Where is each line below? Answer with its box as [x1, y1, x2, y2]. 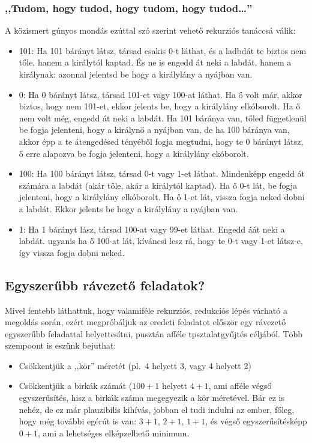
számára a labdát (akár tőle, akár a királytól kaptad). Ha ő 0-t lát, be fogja [19, 179, 298, 191]
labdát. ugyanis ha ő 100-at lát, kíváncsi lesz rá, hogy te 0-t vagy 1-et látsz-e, [19, 234, 303, 247]
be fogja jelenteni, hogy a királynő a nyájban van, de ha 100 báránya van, [19, 123, 290, 136]
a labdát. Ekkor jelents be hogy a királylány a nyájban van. [19, 202, 238, 215]
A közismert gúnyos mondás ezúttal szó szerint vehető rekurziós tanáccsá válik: [5, 24, 296, 37]
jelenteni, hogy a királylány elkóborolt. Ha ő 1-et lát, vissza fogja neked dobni [19, 191, 305, 203]
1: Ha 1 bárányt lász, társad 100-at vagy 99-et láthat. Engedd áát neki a [19, 222, 285, 235]
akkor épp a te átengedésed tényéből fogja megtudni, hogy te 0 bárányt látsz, [19, 135, 304, 147]
